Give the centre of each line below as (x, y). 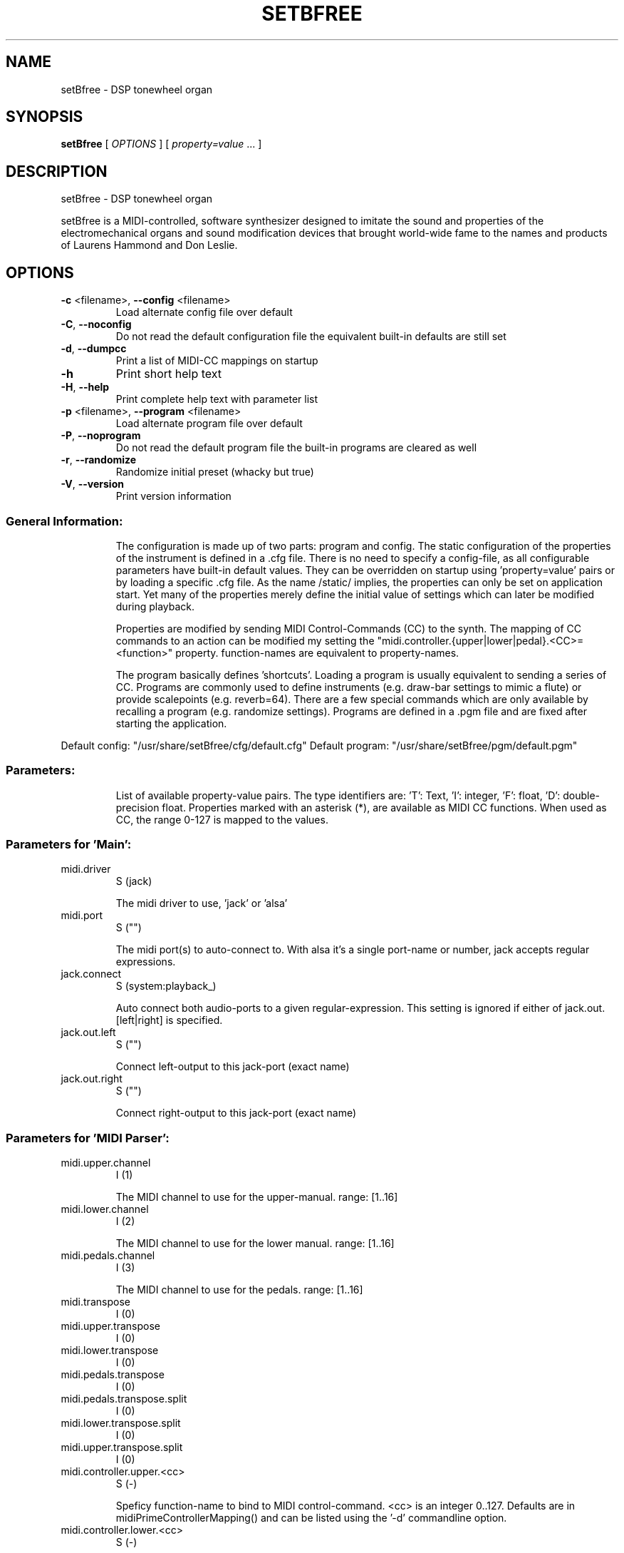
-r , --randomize (99, 460)
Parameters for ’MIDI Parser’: (88, 1138)
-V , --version (92, 484)
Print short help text (169, 374)
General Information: (64, 521)
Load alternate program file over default (209, 424)
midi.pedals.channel (108, 1256)
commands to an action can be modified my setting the (245, 640)
